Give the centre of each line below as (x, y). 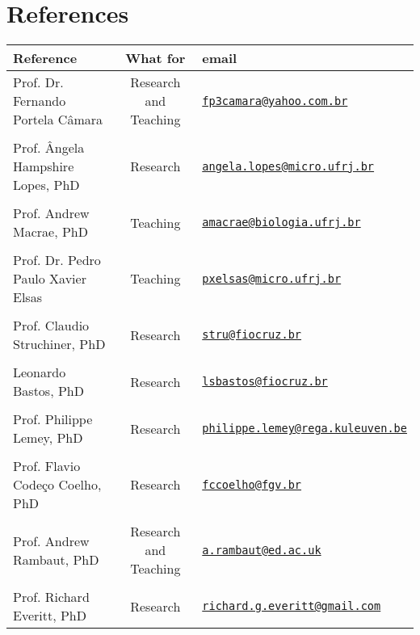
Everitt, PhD (50, 616)
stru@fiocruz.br (252, 335)
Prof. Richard (51, 597)
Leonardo (40, 372)
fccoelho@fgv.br (252, 484)
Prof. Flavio (47, 466)
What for (155, 58)
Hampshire (44, 166)
